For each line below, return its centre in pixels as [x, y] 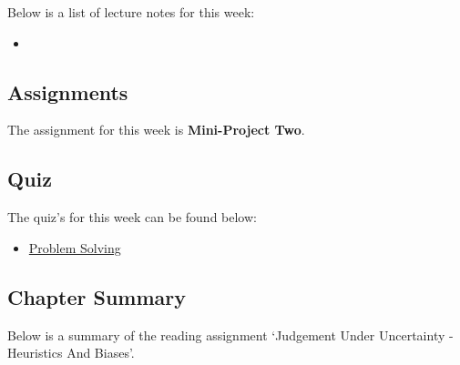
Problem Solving [75, 247]
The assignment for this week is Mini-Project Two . [156, 130]
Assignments [68, 91]
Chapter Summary [97, 296]
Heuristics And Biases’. [71, 353]
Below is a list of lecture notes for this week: [131, 12]
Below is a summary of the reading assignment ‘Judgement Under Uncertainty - [230, 335]
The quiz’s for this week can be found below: [132, 217]
